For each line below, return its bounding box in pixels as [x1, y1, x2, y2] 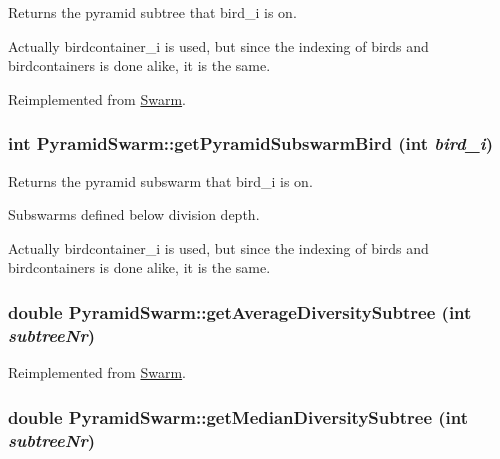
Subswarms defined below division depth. [8, 204, 260, 225]
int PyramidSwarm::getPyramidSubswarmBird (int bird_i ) [8, 131, 493, 156]
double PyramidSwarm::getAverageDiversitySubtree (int [8, 299, 472, 324]
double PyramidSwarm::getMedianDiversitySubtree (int [8, 404, 469, 429]
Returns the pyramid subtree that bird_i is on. [8, 2, 297, 22]
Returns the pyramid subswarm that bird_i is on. [8, 170, 313, 191]
